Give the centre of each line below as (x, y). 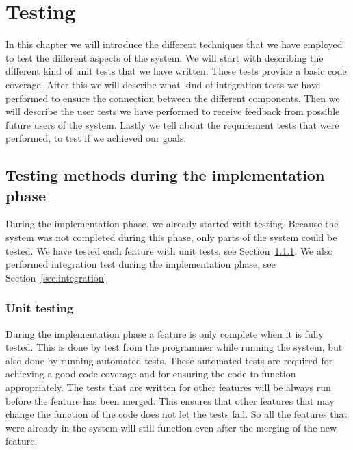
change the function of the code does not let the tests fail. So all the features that (177, 414)
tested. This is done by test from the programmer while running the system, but (174, 347)
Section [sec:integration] (56, 277)
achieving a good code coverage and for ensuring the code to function (151, 374)
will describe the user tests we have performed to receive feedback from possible (173, 111)
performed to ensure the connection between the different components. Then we (173, 98)
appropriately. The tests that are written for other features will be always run (168, 387)
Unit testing (40, 308)
